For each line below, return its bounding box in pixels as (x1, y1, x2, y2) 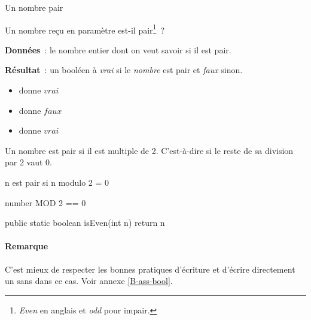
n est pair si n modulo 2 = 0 (5, 176, 109, 188)
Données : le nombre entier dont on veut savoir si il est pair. (5, 43, 231, 56)
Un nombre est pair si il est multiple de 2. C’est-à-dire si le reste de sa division (5, 144, 294, 156)
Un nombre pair (5, 1, 63, 13)
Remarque (5, 240, 48, 252)
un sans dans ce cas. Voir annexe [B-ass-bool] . (5, 274, 173, 287)
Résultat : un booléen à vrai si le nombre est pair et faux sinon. (5, 64, 243, 76)
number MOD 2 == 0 (5, 196, 86, 209)
